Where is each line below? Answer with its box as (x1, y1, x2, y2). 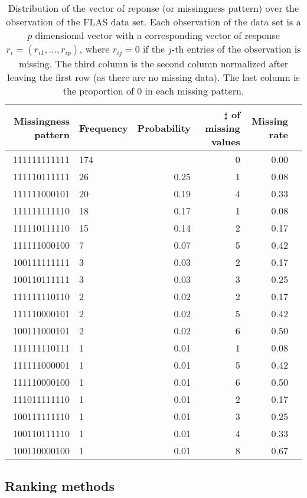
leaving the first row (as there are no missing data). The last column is (7, 70, 300, 84)
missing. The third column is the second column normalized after (18, 56, 289, 70)
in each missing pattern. (145, 83, 244, 97)
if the (143, 42, 165, 56)
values (211, 134, 240, 148)
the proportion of (63, 83, 134, 97)
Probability (137, 121, 191, 135)
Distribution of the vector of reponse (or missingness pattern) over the (8, 1, 299, 15)
